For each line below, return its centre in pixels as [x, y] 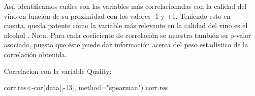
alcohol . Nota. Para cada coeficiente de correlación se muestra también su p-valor [127, 35]
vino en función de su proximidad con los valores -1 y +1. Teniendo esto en [117, 16]
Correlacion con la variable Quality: [58, 71]
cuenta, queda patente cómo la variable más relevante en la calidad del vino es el [126, 25]
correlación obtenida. [35, 54]
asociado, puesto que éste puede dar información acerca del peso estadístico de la [126, 45]
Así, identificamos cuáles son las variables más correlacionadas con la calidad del [125, 6]
